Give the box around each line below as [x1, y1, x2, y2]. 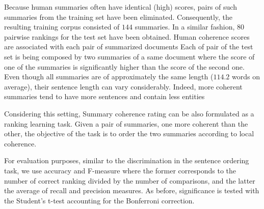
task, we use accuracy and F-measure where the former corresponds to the [4, 165, 236, 175]
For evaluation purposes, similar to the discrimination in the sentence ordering [4, 155, 249, 166]
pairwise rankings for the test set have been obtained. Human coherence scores [4, 31, 250, 42]
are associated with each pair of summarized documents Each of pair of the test [4, 41, 253, 52]
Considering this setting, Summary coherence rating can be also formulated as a [4, 108, 254, 118]
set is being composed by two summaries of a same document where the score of [4, 51, 255, 62]
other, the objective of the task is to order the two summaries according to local [4, 128, 254, 139]
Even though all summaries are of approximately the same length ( [4, 71, 214, 82]
